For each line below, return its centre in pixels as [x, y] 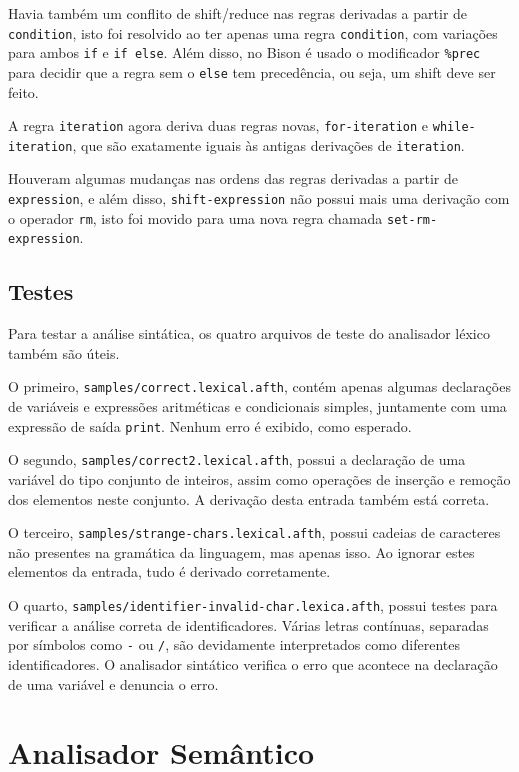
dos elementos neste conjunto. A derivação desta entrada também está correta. [249, 498]
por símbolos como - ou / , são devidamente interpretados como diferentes [234, 644]
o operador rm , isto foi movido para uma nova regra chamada [195, 217]
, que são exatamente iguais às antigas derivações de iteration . [268, 144]
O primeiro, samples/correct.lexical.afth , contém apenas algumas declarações [259, 386]
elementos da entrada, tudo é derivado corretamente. [169, 571]
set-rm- [412, 219]
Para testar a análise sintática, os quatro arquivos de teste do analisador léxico [249, 333]
